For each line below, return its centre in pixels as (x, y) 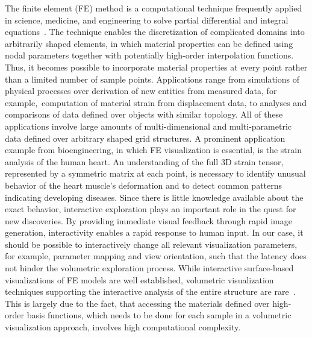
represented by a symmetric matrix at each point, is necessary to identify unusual (155, 173)
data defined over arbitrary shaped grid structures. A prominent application (145, 138)
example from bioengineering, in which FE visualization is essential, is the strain (153, 150)
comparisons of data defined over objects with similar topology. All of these (144, 114)
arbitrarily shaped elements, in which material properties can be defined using (149, 43)
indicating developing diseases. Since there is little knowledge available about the (154, 197)
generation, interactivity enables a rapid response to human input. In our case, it (154, 232)
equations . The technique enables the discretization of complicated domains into (155, 32)
